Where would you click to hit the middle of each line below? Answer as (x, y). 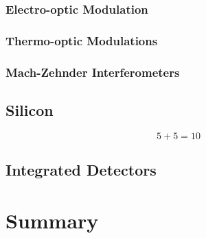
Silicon (30, 109)
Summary (52, 220)
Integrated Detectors (81, 170)
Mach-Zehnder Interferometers (93, 72)
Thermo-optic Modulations (82, 40)
